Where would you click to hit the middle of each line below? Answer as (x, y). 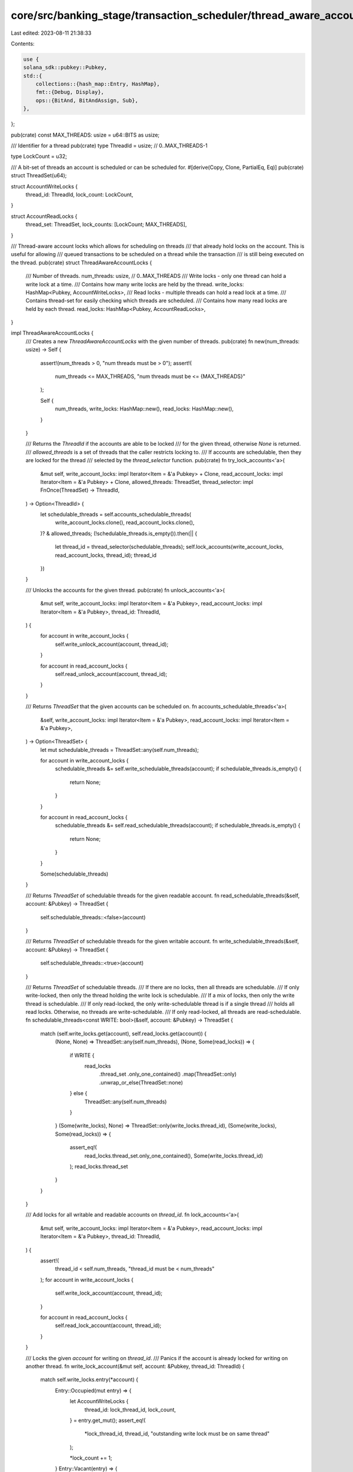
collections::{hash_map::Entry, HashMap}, (98, 84)
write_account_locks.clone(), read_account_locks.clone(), (125, 523)
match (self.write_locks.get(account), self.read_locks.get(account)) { (124, 1033)
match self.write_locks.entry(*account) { (89, 1380)
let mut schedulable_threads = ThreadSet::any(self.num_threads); (120, 750)
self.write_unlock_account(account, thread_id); (112, 644)
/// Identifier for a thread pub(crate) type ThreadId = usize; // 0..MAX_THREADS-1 (109, 146)
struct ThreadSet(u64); (39, 175)
